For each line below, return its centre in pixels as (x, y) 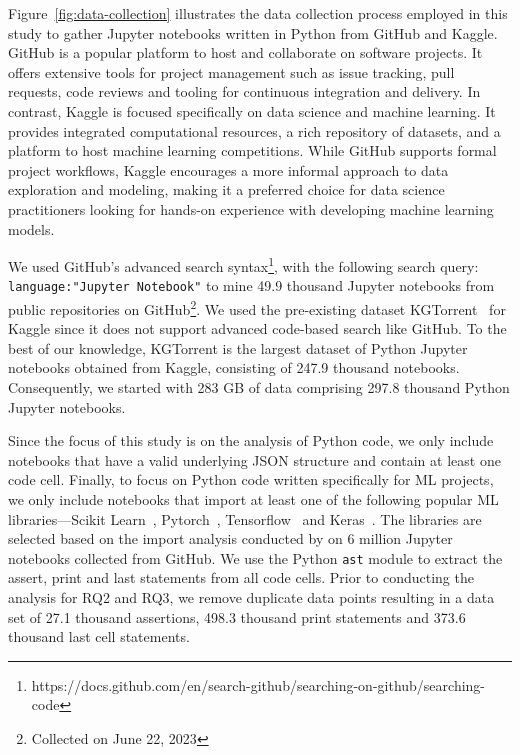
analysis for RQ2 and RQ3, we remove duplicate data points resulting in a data (251, 597)
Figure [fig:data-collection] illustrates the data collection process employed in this (258, 13)
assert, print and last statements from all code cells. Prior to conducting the (241, 577)
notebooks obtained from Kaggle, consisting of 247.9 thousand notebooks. (234, 367)
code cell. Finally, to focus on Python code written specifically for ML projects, (251, 479)
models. (31, 228)
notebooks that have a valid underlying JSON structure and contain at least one (254, 459)
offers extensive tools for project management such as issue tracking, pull (231, 71)
